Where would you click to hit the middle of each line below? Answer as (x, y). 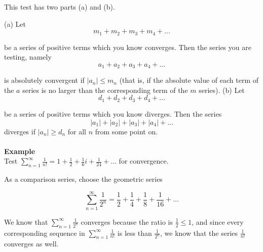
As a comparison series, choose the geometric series (83, 179)
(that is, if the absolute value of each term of (189, 80)
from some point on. (126, 131)
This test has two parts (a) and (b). (60, 7)
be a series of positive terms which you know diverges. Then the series (113, 113)
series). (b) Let (222, 90)
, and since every (218, 221)
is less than (135, 233)
